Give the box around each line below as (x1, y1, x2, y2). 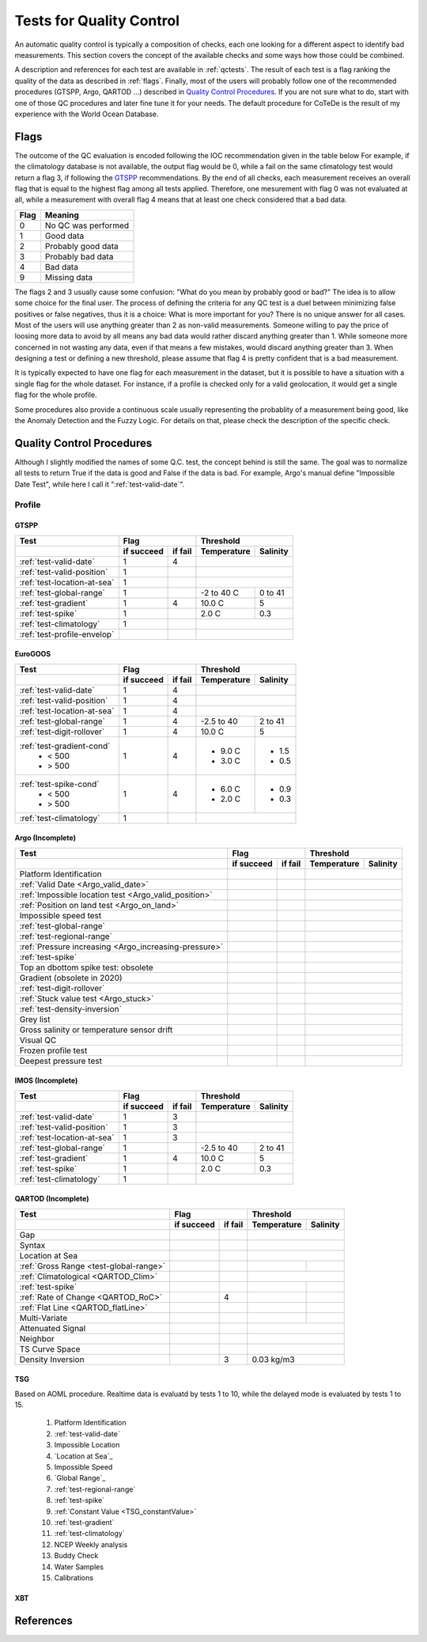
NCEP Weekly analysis (54, 1539, 128, 1549)
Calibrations (54, 1572, 94, 1582)
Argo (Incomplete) (14, 833, 77, 842)
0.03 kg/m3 (251, 1353, 296, 1364)
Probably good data (44, 240, 119, 252)
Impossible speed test (19, 910, 102, 921)
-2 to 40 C (200, 587, 240, 598)
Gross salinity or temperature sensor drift (19, 1024, 173, 1035)
